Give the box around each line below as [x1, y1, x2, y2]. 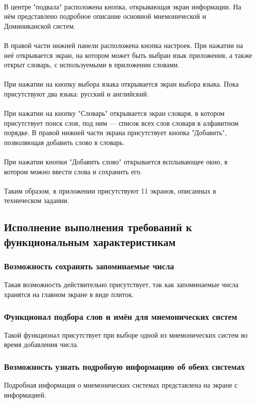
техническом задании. [4, 195, 69, 205]
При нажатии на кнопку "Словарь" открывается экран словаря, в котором [4, 108, 225, 118]
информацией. [4, 389, 47, 400]
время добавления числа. [4, 339, 79, 350]
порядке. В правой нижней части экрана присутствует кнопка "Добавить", [4, 127, 227, 138]
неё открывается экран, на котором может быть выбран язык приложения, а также [4, 50, 252, 60]
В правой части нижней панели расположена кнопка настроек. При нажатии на [4, 40, 243, 50]
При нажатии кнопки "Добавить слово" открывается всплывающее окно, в [4, 156, 228, 167]
